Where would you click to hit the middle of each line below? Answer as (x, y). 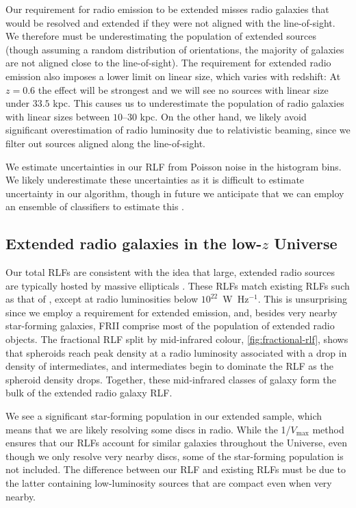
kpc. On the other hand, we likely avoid (223, 116)
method (328, 429)
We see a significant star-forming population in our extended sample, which (164, 416)
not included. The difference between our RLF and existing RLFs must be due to (176, 469)
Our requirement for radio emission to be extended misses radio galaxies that (167, 9)
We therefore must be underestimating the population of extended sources (161, 36)
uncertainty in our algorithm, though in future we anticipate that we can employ (175, 193)
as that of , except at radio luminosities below (102, 299)
